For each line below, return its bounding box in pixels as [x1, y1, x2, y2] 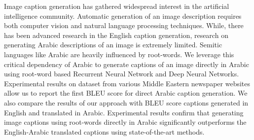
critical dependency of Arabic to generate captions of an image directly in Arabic [4, 59, 249, 69]
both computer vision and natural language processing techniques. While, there [4, 20, 244, 31]
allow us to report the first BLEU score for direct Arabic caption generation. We [4, 88, 248, 98]
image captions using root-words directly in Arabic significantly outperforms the [4, 117, 247, 127]
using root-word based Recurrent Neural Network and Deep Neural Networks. [4, 69, 239, 79]
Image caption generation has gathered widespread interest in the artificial [4, 1, 229, 11]
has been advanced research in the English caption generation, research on [4, 30, 228, 40]
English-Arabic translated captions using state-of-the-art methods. [4, 126, 205, 137]
